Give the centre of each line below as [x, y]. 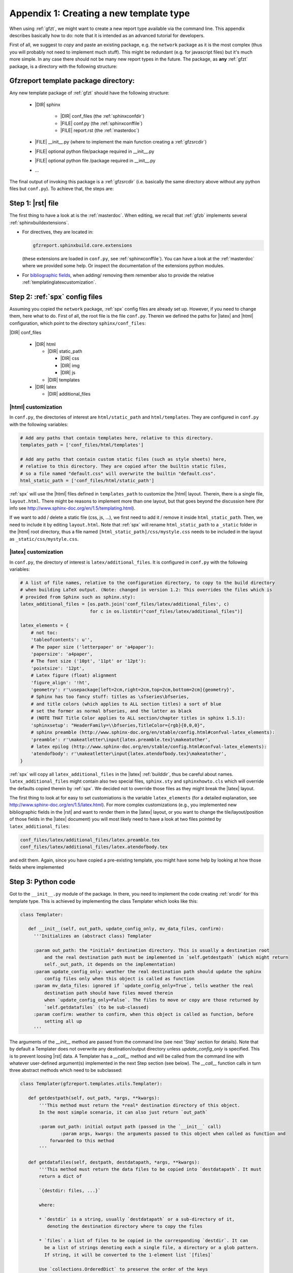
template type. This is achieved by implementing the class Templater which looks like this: [104, 901]
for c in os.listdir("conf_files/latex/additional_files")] [166, 611]
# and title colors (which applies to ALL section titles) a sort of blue [126, 704]
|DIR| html [45, 344]
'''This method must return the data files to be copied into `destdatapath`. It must [150, 1169]
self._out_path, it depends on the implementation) [110, 964]
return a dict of [61, 1177]
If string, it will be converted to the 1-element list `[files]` [129, 1255]
